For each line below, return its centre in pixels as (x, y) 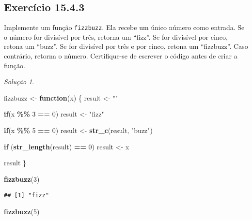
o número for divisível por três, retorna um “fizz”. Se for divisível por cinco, (116, 37)
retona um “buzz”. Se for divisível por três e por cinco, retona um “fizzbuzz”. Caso (126, 46)
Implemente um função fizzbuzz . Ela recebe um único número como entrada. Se (124, 27)
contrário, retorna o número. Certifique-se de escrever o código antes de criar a (121, 56)
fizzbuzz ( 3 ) (22, 179)
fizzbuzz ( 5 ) (22, 211)
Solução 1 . (19, 81)
